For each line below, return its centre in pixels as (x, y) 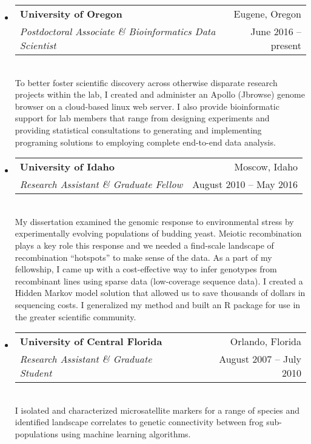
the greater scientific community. (75, 316)
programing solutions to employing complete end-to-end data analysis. (145, 142)
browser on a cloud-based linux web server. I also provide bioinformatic (147, 106)
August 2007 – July (260, 359)
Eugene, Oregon (267, 14)
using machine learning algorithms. (126, 433)
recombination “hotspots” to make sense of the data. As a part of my (143, 257)
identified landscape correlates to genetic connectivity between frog (139, 422)
